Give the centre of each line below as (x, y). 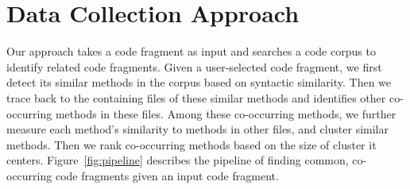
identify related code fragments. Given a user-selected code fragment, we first (194, 66)
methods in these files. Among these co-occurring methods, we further (226, 113)
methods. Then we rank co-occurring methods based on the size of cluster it (191, 144)
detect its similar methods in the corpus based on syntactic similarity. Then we (199, 82)
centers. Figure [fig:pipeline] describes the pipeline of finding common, (178, 160)
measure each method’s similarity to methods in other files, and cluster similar (197, 129)
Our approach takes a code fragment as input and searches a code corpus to (191, 51)
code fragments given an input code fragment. (167, 175)
